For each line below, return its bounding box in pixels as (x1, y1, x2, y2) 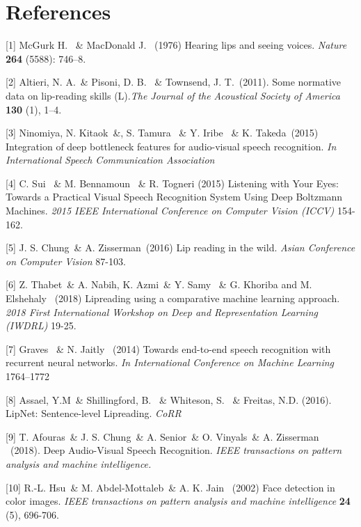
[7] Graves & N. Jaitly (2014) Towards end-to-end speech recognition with (6, 341, 331, 356)
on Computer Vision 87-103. (6, 253, 126, 268)
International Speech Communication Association (6, 152, 215, 167)
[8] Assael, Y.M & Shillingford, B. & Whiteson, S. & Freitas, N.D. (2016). (6, 392, 332, 407)
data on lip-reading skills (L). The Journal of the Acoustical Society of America (6, 88, 340, 102)
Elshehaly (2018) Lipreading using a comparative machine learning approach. (6, 291, 340, 306)
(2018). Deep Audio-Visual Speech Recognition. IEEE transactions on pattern (10, 443, 342, 457)
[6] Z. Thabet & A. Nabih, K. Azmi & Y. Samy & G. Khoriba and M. (6, 277, 312, 292)
